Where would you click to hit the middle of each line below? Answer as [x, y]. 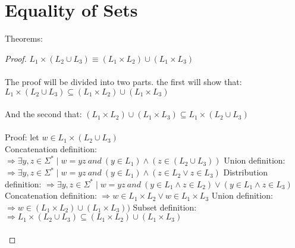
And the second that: [43, 114]
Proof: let [22, 137]
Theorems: [24, 38]
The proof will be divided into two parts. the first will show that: [123, 81]
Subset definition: [165, 207]
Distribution [246, 172]
